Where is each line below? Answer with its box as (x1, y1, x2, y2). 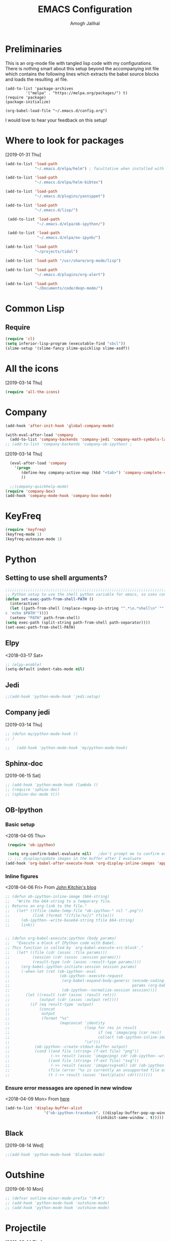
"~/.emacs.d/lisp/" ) (34, 208, 78, 213)
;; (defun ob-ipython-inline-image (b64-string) (5, 894, 110, 899)
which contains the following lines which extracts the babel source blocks (5, 71, 159, 77)
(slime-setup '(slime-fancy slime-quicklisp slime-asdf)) (5, 346, 130, 351)
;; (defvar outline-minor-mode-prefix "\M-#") (5, 1196, 105, 1201)
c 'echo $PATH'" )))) (5, 611, 49, 616)
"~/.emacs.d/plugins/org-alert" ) (34, 272, 105, 277)
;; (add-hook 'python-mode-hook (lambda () (5, 782, 99, 788)
